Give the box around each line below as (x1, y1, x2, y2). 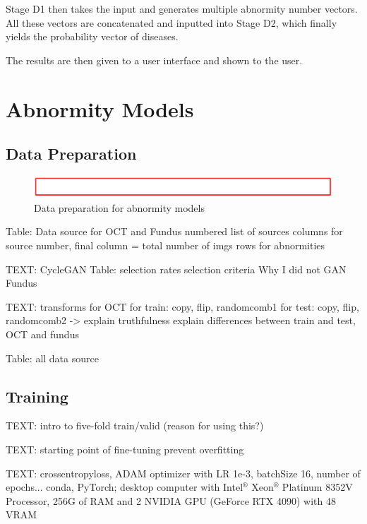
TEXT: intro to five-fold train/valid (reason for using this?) (6, 418, 264, 433)
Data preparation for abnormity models (34, 200, 205, 215)
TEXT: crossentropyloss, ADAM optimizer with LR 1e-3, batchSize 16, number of (6, 465, 361, 480)
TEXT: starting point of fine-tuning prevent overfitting (6, 441, 244, 456)
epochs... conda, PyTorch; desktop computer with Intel (6, 480, 243, 494)
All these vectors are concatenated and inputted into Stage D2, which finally (6, 15, 337, 30)
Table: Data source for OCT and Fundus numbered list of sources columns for (6, 224, 343, 239)
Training (6, 385, 68, 407)
